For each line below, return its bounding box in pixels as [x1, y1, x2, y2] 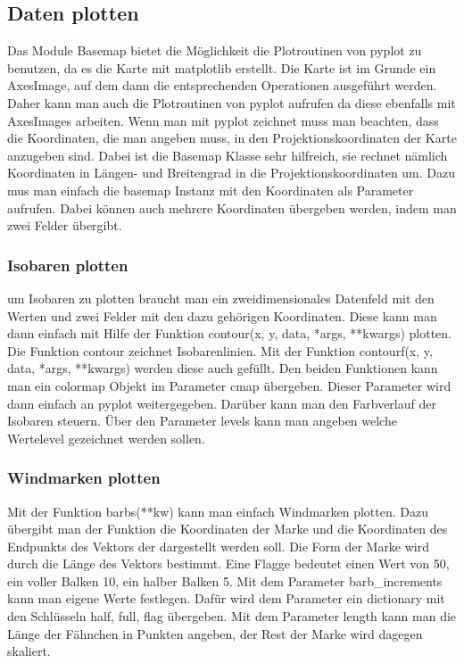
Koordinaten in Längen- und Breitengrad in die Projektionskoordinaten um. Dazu [7, 163, 456, 182]
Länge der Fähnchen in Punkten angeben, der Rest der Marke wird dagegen [7, 624, 423, 642]
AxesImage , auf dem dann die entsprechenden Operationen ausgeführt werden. [7, 76, 437, 95]
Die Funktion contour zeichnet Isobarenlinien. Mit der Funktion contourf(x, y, [7, 341, 433, 360]
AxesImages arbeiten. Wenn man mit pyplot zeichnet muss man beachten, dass [7, 111, 439, 129]
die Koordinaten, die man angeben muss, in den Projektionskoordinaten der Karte [7, 128, 457, 147]
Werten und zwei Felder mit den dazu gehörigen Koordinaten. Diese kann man [7, 306, 437, 325]
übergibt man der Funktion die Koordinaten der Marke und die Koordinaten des [7, 519, 448, 538]
